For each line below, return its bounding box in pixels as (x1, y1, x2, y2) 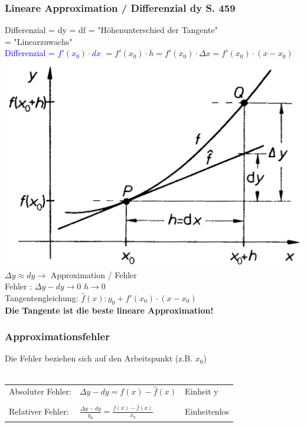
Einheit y (185, 385, 218, 397)
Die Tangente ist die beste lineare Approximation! (5, 304, 214, 316)
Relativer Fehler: (9, 405, 69, 417)
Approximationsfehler (5, 329, 110, 344)
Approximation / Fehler (50, 268, 137, 281)
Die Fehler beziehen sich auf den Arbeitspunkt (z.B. (5, 352, 193, 364)
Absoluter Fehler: (9, 385, 71, 397)
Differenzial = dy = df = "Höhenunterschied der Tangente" (5, 24, 218, 36)
